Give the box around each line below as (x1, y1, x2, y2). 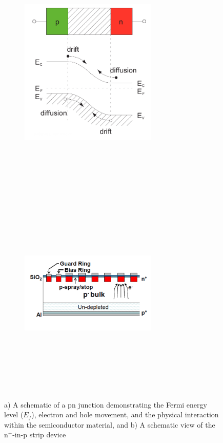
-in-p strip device (12, 429, 66, 440)
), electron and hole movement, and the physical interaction (31, 409, 219, 420)
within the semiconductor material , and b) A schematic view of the (4, 419, 215, 430)
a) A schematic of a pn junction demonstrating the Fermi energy (4, 399, 207, 410)
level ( (4, 409, 24, 420)
